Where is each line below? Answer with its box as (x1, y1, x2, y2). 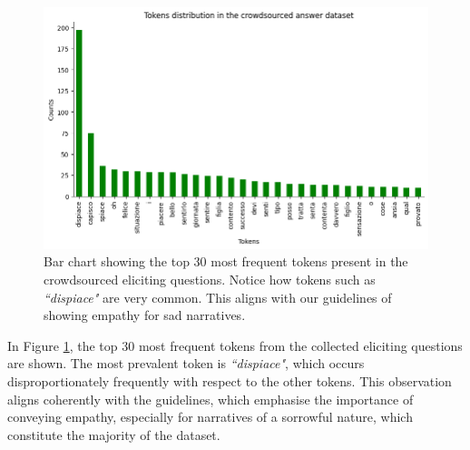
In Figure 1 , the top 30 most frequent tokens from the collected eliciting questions (7, 335, 463, 355)
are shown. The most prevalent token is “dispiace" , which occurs (7, 354, 365, 373)
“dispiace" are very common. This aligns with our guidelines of (44, 287, 392, 306)
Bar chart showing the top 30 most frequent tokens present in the (44, 252, 408, 271)
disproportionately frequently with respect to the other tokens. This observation (7, 372, 452, 391)
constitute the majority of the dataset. (7, 425, 220, 444)
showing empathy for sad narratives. (44, 305, 246, 325)
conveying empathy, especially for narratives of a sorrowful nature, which (7, 407, 413, 426)
